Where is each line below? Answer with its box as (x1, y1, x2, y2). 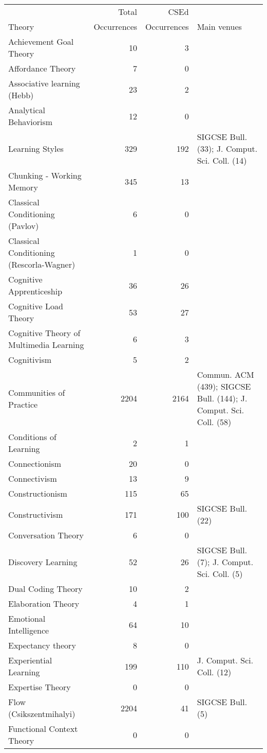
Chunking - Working (8, 169, 82, 181)
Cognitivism (8, 354, 52, 365)
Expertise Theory (8, 681, 71, 693)
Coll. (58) (197, 416, 232, 428)
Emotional (8, 612, 46, 624)
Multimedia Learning (8, 339, 84, 351)
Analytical (8, 104, 46, 116)
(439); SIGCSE (197, 380, 251, 392)
